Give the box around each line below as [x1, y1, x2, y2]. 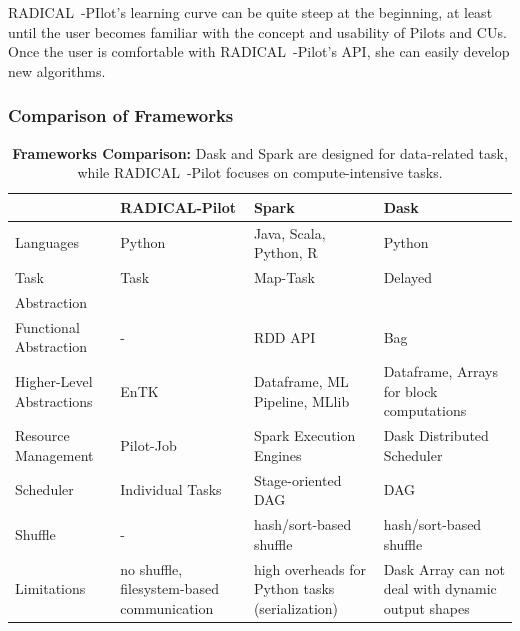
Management [15, 444, 94, 465]
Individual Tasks [120, 479, 222, 500]
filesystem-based [120, 578, 219, 599]
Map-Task [253, 267, 316, 288]
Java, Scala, [253, 222, 326, 243]
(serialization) [253, 597, 339, 618]
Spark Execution [253, 425, 356, 446]
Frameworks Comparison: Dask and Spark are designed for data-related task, [12, 142, 508, 163]
